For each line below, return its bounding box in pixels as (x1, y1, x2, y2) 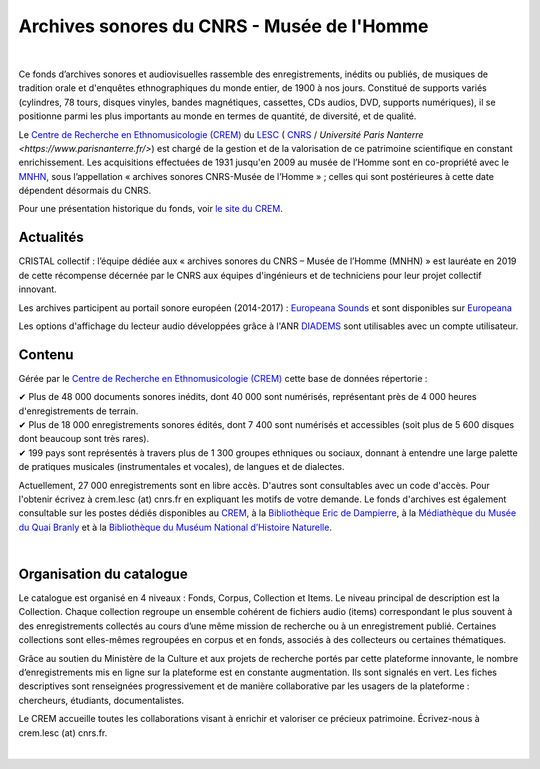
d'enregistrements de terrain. (18, 405, 139, 417)
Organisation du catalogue (18, 565, 189, 582)
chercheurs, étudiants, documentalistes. (18, 694, 185, 706)
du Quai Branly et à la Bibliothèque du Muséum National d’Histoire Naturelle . (18, 521, 332, 533)
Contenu (18, 346, 74, 363)
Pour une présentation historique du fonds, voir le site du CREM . (18, 203, 284, 215)
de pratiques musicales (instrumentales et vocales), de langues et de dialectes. (18, 461, 345, 473)
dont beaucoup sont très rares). (18, 433, 150, 445)
